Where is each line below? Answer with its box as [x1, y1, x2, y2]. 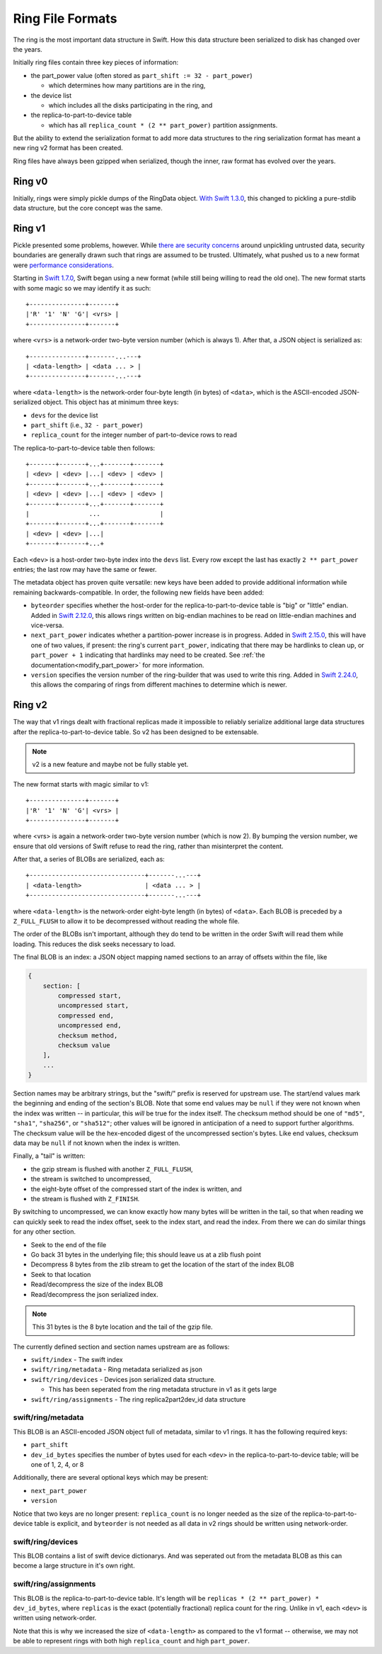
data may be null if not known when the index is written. [13, 1139, 180, 1147]
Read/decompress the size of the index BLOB [30, 1280, 163, 1289]
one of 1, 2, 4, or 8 [30, 1460, 84, 1468]
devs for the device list [30, 411, 98, 420]
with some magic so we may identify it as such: [13, 283, 151, 292]
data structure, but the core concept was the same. [13, 204, 163, 213]
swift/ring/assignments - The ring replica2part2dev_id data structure [30, 1395, 246, 1403]
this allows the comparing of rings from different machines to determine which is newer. [30, 680, 287, 689]
